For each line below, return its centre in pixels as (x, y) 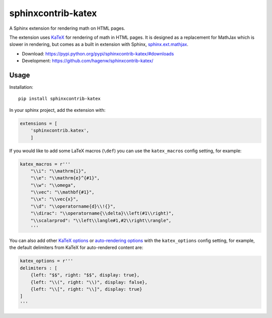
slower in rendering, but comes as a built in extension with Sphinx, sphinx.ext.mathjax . (99, 44)
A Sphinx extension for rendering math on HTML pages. (67, 28)
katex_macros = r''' (45, 164)
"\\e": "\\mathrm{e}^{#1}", (65, 178)
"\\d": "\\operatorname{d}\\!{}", (73, 206)
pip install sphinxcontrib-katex (59, 99)
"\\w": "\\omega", (53, 185)
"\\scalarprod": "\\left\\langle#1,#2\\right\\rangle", (101, 220)
